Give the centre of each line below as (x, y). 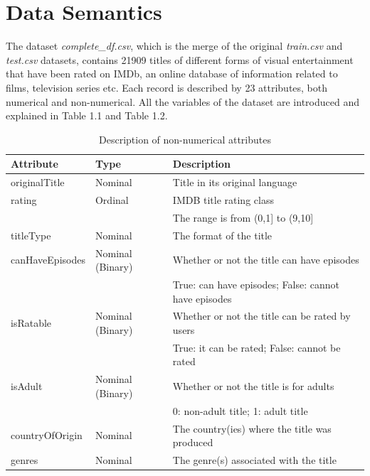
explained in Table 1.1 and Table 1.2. (87, 115)
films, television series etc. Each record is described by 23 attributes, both (167, 87)
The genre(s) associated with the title (254, 459)
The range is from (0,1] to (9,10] (243, 217)
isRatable (31, 323)
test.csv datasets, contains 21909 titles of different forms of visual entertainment (180, 59)
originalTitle (38, 182)
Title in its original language (235, 182)
